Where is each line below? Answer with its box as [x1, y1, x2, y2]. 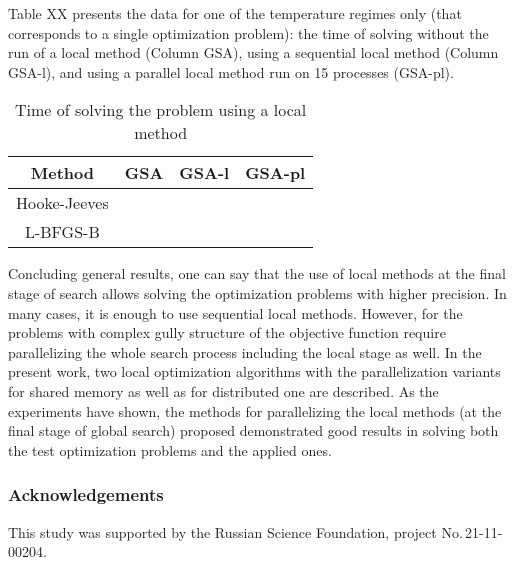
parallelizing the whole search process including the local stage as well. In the [8, 341, 482, 362]
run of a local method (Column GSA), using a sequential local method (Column [8, 42, 499, 63]
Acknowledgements [8, 482, 164, 507]
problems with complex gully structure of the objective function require [8, 322, 446, 343]
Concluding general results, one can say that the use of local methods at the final [8, 263, 506, 284]
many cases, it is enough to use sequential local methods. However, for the [8, 302, 463, 323]
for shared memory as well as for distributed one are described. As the [8, 380, 439, 401]
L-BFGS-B [24, 220, 100, 244]
